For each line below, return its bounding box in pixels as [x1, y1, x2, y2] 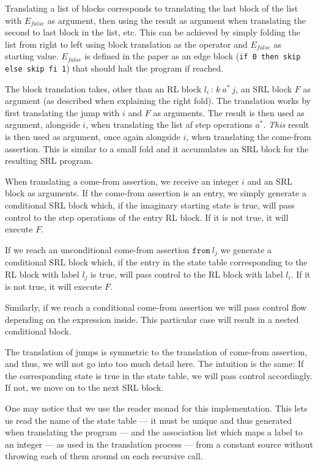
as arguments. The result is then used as [153, 106, 305, 119]
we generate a [220, 243, 272, 256]
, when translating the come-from [186, 130, 311, 143]
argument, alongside [5, 118, 80, 131]
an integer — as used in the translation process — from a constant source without [5, 437, 313, 450]
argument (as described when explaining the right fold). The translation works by [5, 94, 311, 107]
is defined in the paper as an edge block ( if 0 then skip [84, 50, 301, 62]
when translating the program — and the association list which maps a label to [5, 426, 303, 438]
